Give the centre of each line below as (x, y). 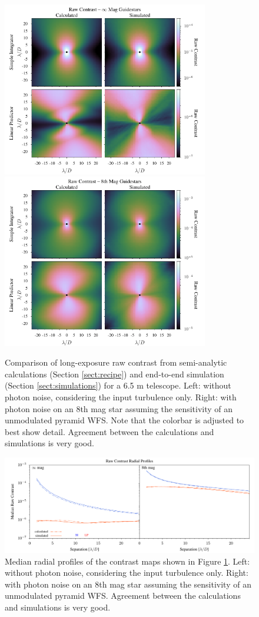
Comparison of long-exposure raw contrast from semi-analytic (116, 362)
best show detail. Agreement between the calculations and (109, 431)
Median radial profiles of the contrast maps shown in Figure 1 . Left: (127, 561)
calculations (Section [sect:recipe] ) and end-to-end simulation (114, 374)
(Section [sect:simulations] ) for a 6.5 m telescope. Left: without (118, 385)
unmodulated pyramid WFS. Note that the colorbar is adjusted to (124, 420)
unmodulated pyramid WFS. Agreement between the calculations (123, 596)
